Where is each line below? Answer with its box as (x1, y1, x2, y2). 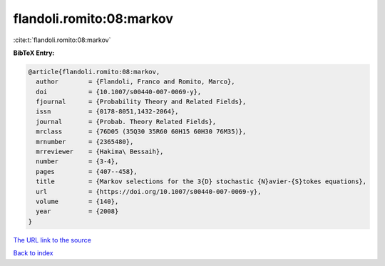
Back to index (13, 249, 53, 257)
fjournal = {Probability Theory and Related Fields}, (36, 98, 247, 106)
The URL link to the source (13, 235, 92, 244)
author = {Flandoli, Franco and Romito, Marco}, (36, 78, 235, 86)
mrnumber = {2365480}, (36, 138, 134, 145)
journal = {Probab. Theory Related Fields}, (36, 118, 217, 126)
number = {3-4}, (36, 158, 119, 165)
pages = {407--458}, (36, 168, 138, 175)
